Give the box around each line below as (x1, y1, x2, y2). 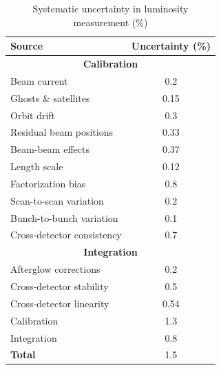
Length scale (10, 159, 63, 174)
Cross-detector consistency (10, 227, 122, 242)
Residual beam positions (10, 125, 113, 139)
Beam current (10, 73, 68, 88)
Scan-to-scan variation (10, 193, 104, 207)
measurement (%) (73, 14, 148, 29)
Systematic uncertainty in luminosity (32, 1, 189, 15)
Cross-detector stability (10, 279, 109, 293)
